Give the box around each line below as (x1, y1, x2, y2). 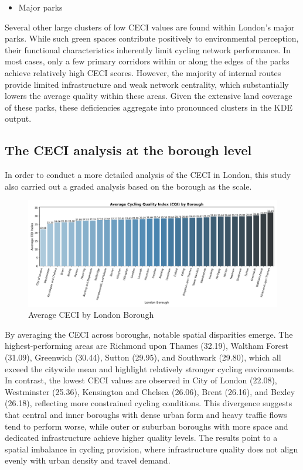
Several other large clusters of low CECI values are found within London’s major (5, 20, 295, 33)
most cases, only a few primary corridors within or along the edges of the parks (5, 55, 290, 67)
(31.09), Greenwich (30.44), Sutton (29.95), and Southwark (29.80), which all (5, 351, 281, 363)
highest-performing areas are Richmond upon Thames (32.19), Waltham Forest (5, 339, 288, 352)
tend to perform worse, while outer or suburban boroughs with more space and (5, 420, 288, 432)
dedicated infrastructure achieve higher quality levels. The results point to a (5, 431, 278, 444)
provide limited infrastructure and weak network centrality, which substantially (5, 78, 289, 90)
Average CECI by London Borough (28, 308, 154, 321)
